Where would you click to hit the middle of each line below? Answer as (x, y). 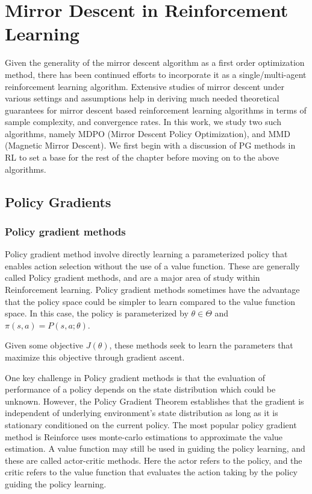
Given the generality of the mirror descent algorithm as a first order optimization (155, 63)
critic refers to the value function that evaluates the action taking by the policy (151, 472)
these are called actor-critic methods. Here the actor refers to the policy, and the (154, 460)
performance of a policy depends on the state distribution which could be (140, 389)
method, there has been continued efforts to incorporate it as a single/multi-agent (156, 74)
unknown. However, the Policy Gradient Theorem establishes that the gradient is (154, 401)
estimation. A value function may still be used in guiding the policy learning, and (155, 448)
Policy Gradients (58, 201)
